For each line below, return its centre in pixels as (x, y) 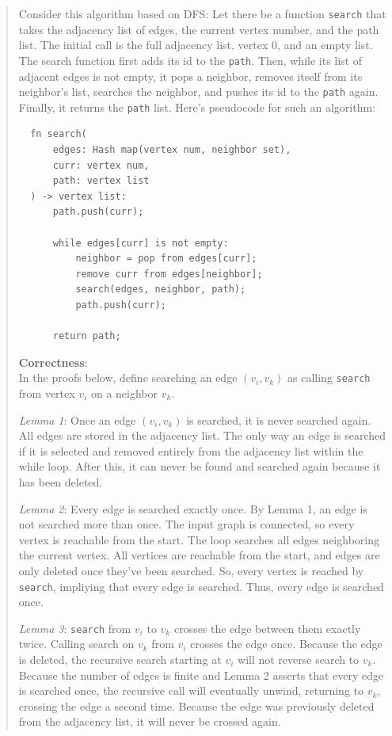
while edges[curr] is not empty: (141, 243)
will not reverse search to (299, 659)
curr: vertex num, (101, 165)
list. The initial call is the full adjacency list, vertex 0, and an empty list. (196, 45)
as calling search (329, 378)
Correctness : (53, 362)
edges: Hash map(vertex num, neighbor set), (172, 150)
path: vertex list (101, 181)
